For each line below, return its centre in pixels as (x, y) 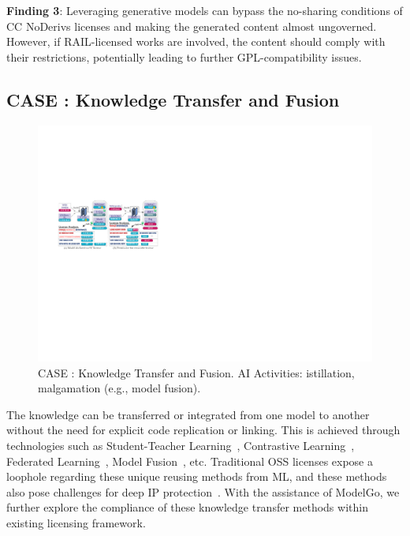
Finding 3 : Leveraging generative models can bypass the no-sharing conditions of (205, 10)
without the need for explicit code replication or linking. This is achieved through (203, 430)
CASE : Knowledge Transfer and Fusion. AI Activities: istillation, (196, 372)
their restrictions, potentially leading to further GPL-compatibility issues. (184, 56)
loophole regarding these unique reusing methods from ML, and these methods (197, 476)
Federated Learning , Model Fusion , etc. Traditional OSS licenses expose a (190, 461)
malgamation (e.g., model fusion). (119, 388)
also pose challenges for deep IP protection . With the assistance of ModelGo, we (203, 491)
